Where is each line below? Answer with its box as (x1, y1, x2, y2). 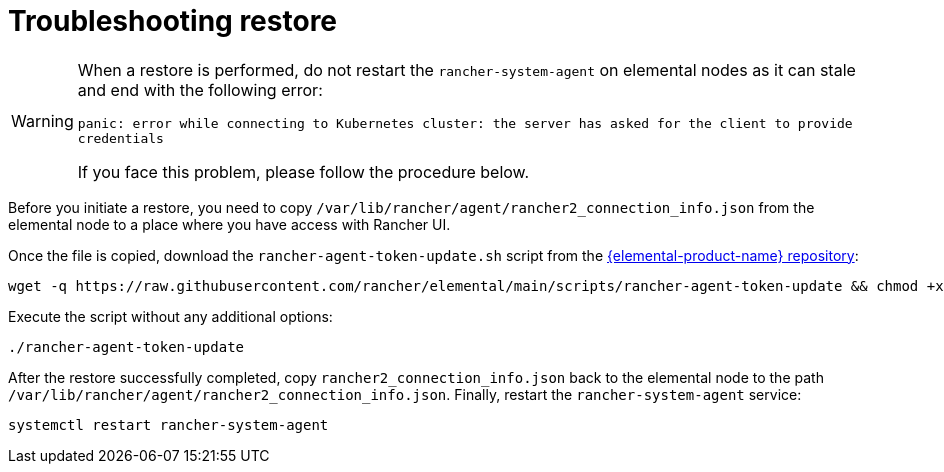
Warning (11, 110, 74, 131)
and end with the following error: (77, 79, 323, 100)
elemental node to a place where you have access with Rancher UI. (8, 215, 451, 233)
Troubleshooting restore (8, 4, 338, 38)
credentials (77, 130, 164, 146)
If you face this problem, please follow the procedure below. (77, 161, 530, 182)
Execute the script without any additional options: (8, 307, 333, 325)
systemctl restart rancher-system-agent (8, 416, 329, 433)
